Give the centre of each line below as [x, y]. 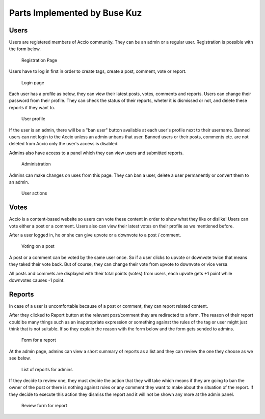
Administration [36, 164]
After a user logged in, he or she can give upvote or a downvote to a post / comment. [95, 235]
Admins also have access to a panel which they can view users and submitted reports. [96, 153]
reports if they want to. [32, 107]
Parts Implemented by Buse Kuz [76, 13]
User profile [33, 119]
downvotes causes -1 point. [37, 280]
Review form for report [44, 406]
